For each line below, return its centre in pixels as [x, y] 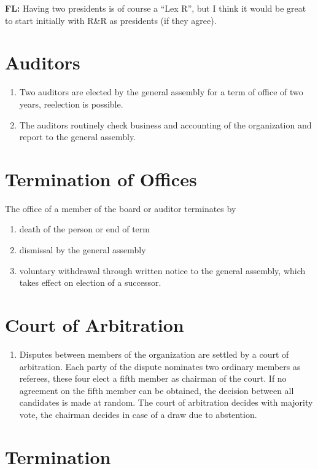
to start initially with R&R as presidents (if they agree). [111, 20]
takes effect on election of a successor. [90, 282]
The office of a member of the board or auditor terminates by [121, 208]
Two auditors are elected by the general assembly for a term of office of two [161, 92]
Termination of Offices [101, 179]
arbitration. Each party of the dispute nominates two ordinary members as [160, 366]
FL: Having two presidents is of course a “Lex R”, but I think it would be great [156, 8]
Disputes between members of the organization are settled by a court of [154, 354]
